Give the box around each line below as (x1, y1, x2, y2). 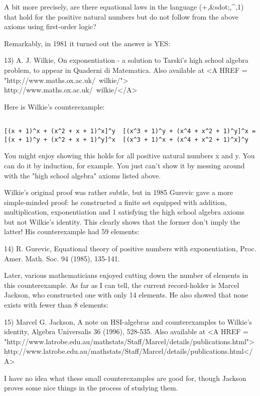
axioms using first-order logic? (4, 21, 96, 32)
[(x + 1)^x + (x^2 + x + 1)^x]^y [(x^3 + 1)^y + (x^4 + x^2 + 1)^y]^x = (4, 128, 256, 135)
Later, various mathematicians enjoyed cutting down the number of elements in (4, 270, 248, 280)
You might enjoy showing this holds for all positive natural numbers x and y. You (4, 150, 255, 161)
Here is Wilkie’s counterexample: (4, 101, 105, 112)
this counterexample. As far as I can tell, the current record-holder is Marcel (4, 279, 239, 290)
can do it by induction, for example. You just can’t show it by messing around (4, 160, 245, 170)
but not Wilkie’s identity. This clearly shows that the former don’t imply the (4, 216, 240, 227)
